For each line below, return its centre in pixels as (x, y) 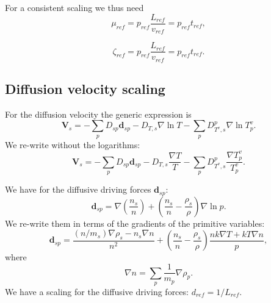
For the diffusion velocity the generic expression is (98, 114)
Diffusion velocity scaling (85, 89)
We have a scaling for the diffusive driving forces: (97, 291)
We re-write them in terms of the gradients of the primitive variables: (135, 223)
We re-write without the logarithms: (73, 144)
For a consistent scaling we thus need (74, 7)
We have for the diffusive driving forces (78, 189)
